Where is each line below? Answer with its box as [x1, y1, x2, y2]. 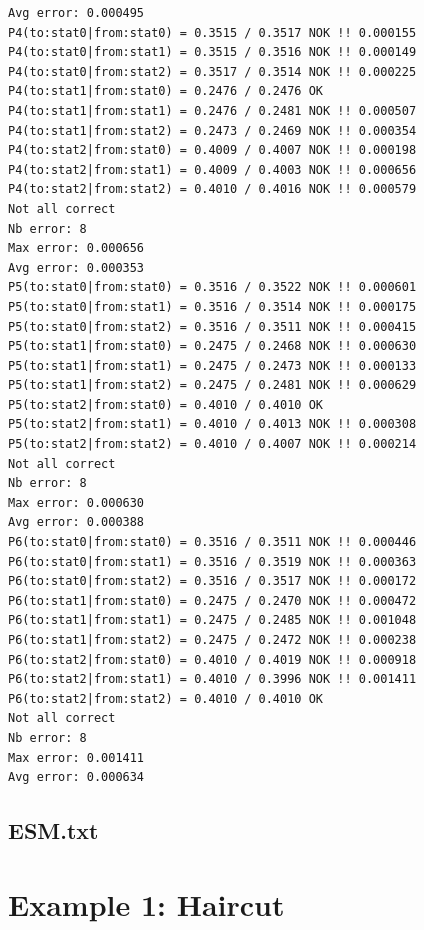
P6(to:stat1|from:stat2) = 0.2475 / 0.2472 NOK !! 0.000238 [8, 633, 417, 647]
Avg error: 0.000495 [8, 6, 145, 20]
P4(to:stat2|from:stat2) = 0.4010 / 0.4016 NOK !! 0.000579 [8, 182, 417, 197]
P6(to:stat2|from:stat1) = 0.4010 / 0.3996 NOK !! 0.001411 [8, 672, 417, 687]
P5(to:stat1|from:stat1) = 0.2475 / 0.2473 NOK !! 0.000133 [8, 358, 417, 373]
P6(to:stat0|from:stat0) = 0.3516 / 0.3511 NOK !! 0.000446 [8, 535, 417, 550]
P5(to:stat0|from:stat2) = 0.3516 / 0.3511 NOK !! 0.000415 [8, 319, 417, 334]
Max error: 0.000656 [8, 241, 145, 256]
